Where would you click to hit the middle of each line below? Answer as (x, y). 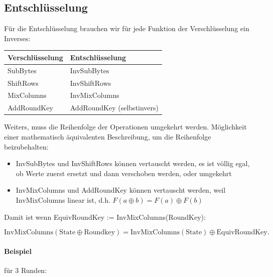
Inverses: (17, 38)
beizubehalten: (26, 146)
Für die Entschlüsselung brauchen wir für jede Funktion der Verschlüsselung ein (127, 28)
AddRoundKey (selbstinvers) (114, 108)
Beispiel (18, 251)
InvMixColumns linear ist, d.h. (63, 199)
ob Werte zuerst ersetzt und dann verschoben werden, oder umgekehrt (124, 173)
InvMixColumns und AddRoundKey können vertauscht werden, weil (121, 190)
